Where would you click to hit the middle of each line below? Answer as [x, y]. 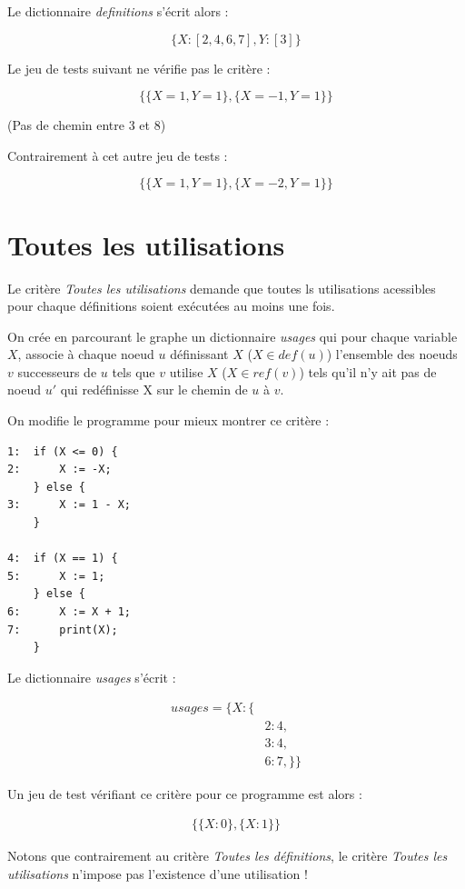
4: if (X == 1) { [63, 559]
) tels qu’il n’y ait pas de [368, 371]
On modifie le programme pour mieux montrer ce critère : [168, 420]
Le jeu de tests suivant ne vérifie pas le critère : [139, 68]
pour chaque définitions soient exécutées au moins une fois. [171, 306]
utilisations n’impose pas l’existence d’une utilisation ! [158, 873]
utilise [186, 371]
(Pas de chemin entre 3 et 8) [87, 125]
